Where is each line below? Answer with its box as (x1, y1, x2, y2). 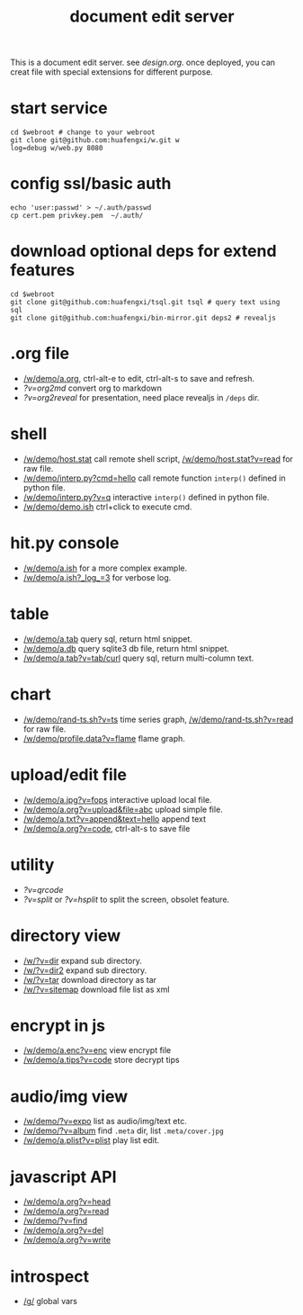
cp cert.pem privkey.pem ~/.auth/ (10, 212, 144, 221)
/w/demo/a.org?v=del (22, 1225, 104, 1236)
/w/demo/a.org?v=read (22, 1206, 110, 1217)
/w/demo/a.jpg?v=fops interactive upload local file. (22, 794, 212, 805)
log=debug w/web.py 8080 (10, 144, 103, 153)
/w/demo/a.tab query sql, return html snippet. (22, 633, 192, 644)
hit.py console (10, 533, 120, 554)
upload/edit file (10, 764, 127, 785)
